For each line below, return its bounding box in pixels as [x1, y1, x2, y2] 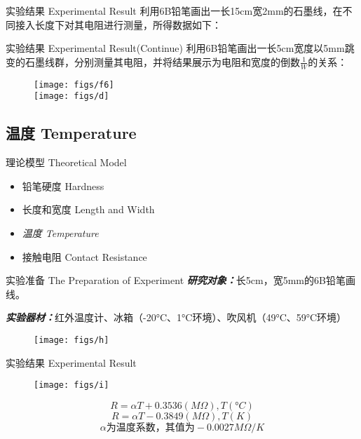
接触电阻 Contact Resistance [22, 249, 147, 264]
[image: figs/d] [34, 91, 109, 102]
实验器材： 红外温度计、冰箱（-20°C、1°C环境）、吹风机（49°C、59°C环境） [6, 310, 347, 325]
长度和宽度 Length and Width [22, 202, 155, 217]
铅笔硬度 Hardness [22, 178, 104, 193]
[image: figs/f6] [34, 79, 114, 90]
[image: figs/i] [34, 380, 109, 391]
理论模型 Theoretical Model [6, 155, 127, 170]
